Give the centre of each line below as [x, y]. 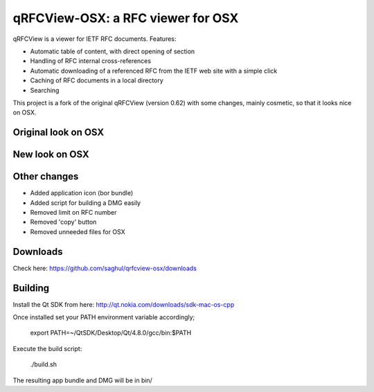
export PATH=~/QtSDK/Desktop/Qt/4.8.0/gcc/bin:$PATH [111, 333]
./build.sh [43, 364]
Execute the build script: [47, 348]
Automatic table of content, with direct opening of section [113, 51]
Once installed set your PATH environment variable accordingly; [104, 317]
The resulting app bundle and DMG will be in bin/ [82, 380]
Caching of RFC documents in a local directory [97, 80]
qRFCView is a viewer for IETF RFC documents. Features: [95, 39]
